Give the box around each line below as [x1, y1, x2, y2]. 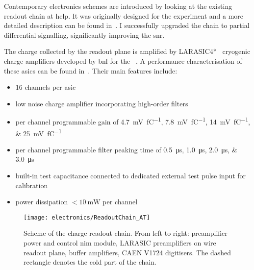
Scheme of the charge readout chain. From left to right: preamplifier [24, 228, 228, 238]
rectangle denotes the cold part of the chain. [24, 257, 156, 267]
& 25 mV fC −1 [15, 126, 62, 138]
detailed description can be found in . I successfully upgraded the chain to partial [4, 20, 250, 30]
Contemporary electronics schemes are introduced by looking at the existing [4, 1, 232, 11]
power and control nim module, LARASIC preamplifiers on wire [24, 238, 216, 248]
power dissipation [15, 196, 68, 207]
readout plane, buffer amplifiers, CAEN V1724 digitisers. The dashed [24, 247, 231, 257]
